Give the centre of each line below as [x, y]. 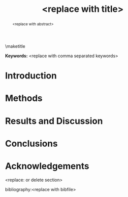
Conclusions [32, 143]
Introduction [31, 76]
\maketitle [15, 46]
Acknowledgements [47, 166]
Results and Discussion [54, 121]
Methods [24, 98]
